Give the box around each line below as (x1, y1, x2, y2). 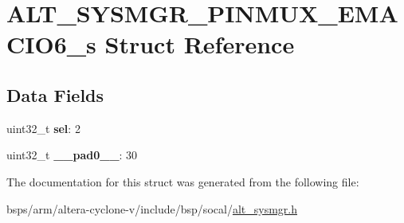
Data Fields (6, 82, 104, 107)
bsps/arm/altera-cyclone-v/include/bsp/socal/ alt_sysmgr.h (6, 200, 297, 217)
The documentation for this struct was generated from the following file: (6, 173, 359, 190)
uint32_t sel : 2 (6, 119, 80, 136)
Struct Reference (104, 28, 295, 61)
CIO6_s (6, 28, 96, 61)
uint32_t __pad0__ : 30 (6, 147, 138, 163)
